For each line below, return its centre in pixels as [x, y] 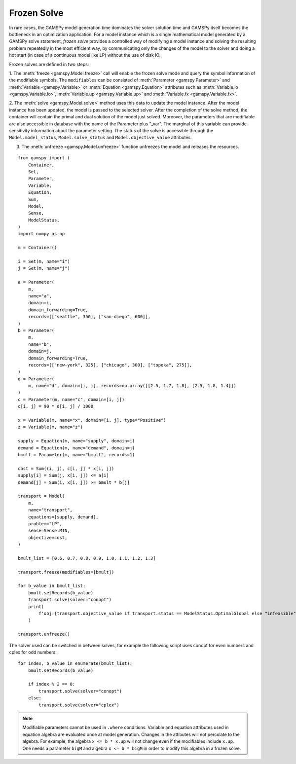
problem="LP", [45, 524]
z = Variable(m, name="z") [51, 427]
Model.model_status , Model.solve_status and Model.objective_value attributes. [100, 138]
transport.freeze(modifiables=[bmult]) [66, 572]
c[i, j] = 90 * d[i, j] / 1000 [56, 406]
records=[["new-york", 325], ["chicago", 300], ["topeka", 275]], [110, 365]
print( [36, 606]
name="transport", [50, 510]
